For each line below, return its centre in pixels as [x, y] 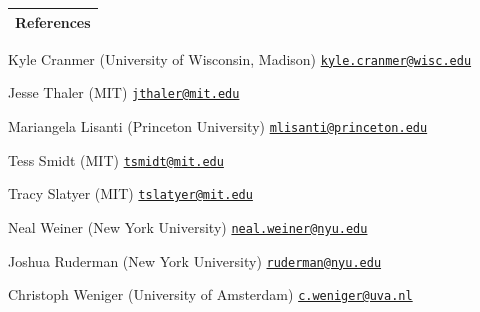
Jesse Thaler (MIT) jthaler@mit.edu [124, 92]
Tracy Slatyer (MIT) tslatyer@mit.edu [130, 193]
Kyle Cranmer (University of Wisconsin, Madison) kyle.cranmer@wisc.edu [240, 58]
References [53, 21]
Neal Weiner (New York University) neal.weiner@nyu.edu [188, 226]
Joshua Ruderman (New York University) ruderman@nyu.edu [195, 260]
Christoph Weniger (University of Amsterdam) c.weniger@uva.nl [210, 294]
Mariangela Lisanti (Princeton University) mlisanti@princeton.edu [218, 125]
